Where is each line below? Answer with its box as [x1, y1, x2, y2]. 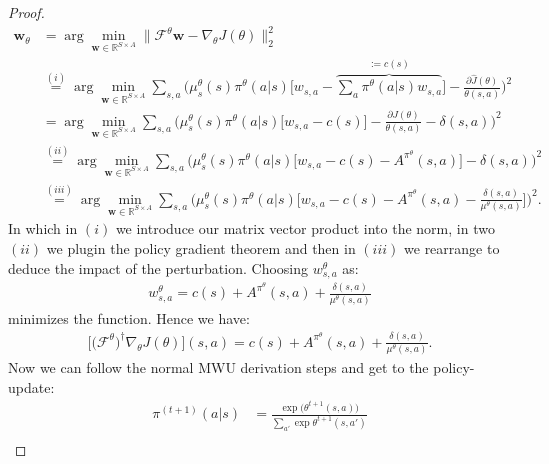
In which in [8, 218, 78, 239]
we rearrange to [404, 238, 500, 259]
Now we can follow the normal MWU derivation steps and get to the [8, 357, 429, 378]
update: [8, 376, 55, 397]
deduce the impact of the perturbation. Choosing [8, 257, 309, 278]
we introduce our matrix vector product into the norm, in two [115, 218, 495, 239]
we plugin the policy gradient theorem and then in [46, 238, 356, 259]
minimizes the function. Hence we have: [8, 307, 250, 328]
